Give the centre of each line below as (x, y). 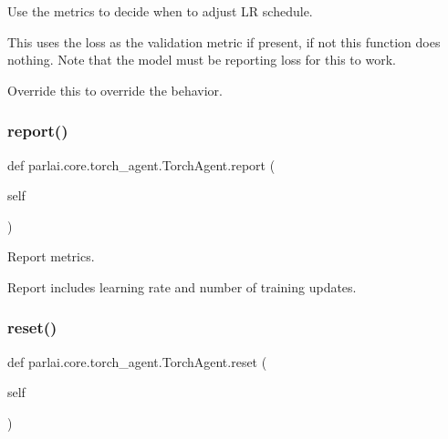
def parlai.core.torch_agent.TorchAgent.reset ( (137, 361)
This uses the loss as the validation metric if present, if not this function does (224, 41)
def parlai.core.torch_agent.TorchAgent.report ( (141, 164)
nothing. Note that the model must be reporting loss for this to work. (202, 60)
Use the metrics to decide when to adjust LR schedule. (160, 11)
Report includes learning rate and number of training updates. (182, 286)
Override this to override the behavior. (115, 90)
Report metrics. (51, 256)
